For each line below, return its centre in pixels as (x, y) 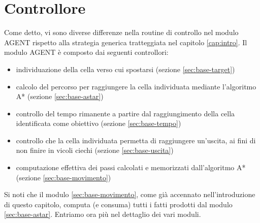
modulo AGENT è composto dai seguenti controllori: (86, 52)
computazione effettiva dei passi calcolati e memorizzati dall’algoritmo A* (131, 167)
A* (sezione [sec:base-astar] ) (60, 96)
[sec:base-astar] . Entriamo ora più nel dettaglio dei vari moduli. (103, 214)
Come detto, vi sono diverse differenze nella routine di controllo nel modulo (121, 32)
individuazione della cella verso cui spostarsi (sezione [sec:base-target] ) (125, 69)
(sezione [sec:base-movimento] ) (63, 177)
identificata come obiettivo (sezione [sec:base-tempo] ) (99, 123)
